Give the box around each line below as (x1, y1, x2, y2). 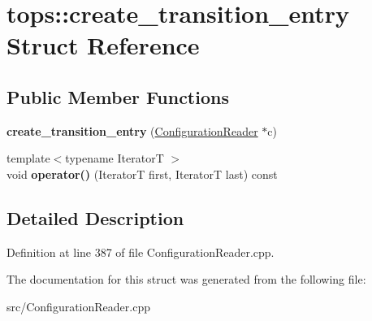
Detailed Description (6, 205, 184, 230)
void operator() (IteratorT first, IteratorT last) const (6, 165, 278, 182)
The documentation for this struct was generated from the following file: (6, 271, 366, 288)
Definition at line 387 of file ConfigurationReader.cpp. (6, 243, 275, 260)
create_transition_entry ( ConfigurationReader (6, 122, 258, 139)
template (6, 150, 50, 167)
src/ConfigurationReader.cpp (6, 297, 150, 314)
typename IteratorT (65, 150, 164, 167)
